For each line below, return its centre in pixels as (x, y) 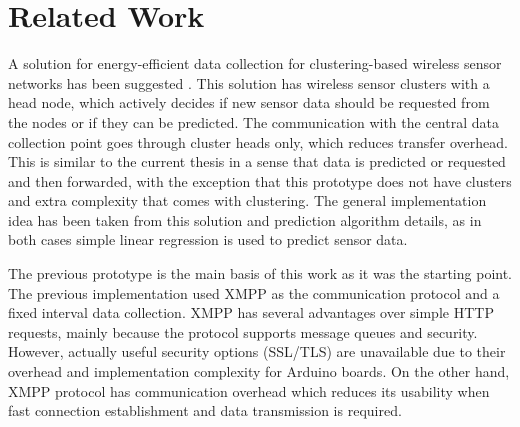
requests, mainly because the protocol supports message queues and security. (243, 331)
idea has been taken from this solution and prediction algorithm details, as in (245, 219)
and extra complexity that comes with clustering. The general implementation (247, 200)
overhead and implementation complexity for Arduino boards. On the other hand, (259, 371)
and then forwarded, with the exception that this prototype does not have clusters (260, 180)
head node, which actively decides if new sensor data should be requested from (249, 102)
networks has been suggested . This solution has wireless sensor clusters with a (249, 82)
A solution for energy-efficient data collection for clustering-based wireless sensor (255, 63)
